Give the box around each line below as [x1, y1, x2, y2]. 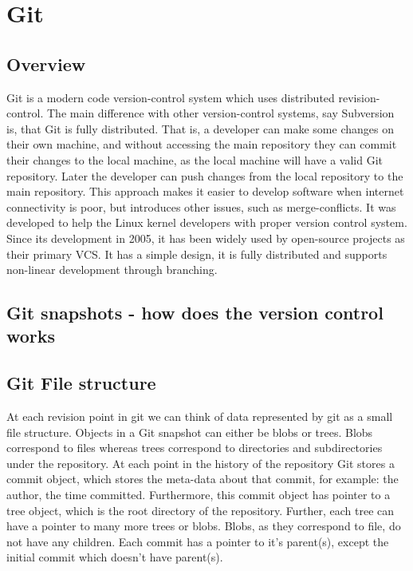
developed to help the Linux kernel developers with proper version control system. [6, 214, 407, 231]
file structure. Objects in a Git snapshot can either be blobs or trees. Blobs [6, 423, 373, 440]
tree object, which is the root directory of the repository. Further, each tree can [6, 502, 395, 518]
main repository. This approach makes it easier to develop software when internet [6, 183, 404, 200]
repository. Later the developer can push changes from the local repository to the [6, 167, 403, 184]
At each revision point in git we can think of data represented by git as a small [6, 408, 393, 425]
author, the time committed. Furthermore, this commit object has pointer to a [6, 486, 391, 503]
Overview [6, 51, 86, 76]
